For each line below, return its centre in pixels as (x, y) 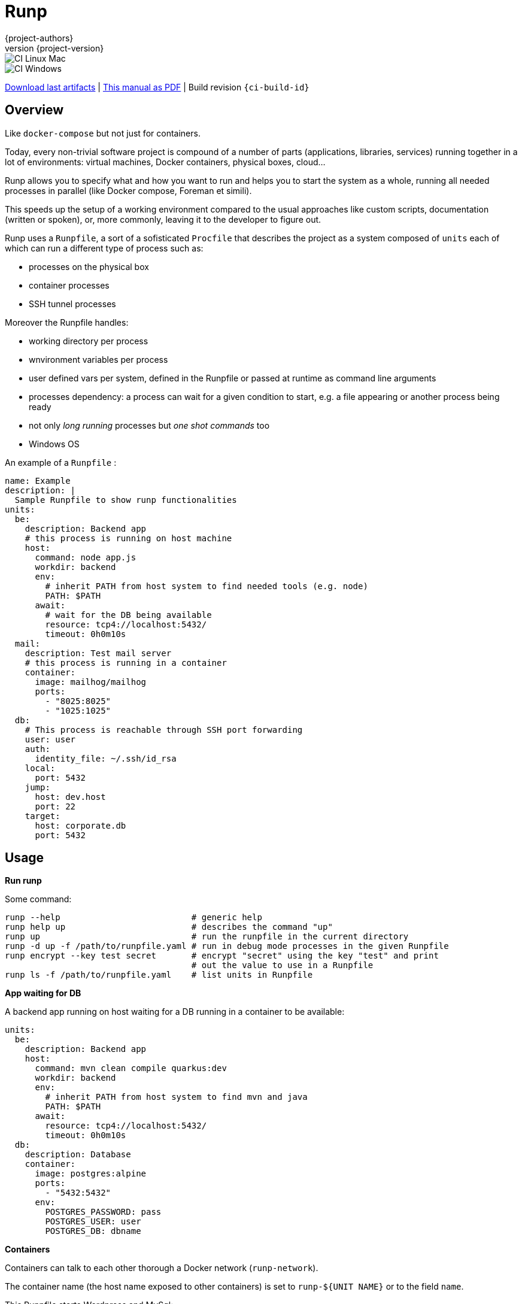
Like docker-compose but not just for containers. (103, 133)
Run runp (23, 881)
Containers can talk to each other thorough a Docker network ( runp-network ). (162, 1268)
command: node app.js (86, 557)
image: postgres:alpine (91, 1174)
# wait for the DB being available (128, 615)
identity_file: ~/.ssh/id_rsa (106, 758)
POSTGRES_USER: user (93, 1222)
